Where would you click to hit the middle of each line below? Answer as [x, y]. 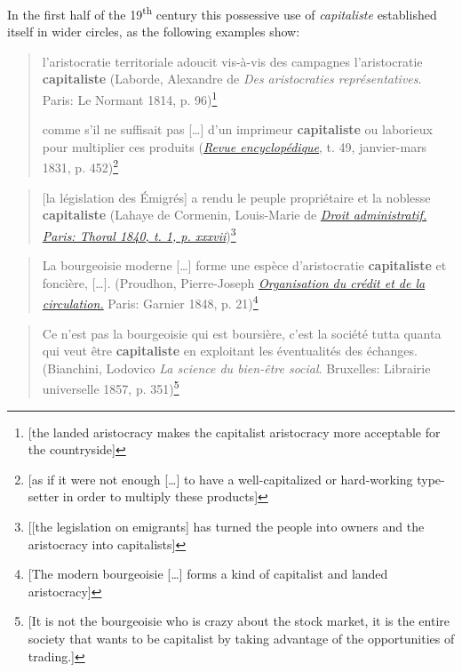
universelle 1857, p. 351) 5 [111, 388]
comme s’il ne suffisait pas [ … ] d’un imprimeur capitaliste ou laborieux [237, 129]
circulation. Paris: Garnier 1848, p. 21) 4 [150, 302]
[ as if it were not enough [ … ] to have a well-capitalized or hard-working [220, 479]
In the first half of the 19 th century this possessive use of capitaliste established [222, 13]
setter [44, 496]
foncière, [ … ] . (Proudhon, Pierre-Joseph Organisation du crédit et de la [234, 282]
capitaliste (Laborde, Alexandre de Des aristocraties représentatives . [232, 79]
